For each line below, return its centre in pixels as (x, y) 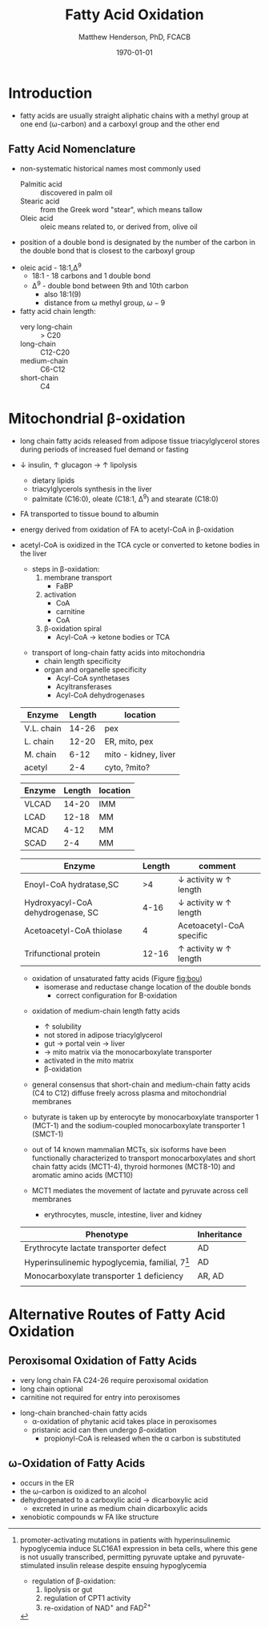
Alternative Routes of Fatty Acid (117, 1314)
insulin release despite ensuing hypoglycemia (131, 1565)
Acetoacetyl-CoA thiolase (73, 931)
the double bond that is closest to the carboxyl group (107, 251)
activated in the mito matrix (89, 1061)
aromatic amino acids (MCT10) (82, 1176)
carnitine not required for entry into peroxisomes (100, 1397)
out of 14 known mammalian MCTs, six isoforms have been (129, 1150)
